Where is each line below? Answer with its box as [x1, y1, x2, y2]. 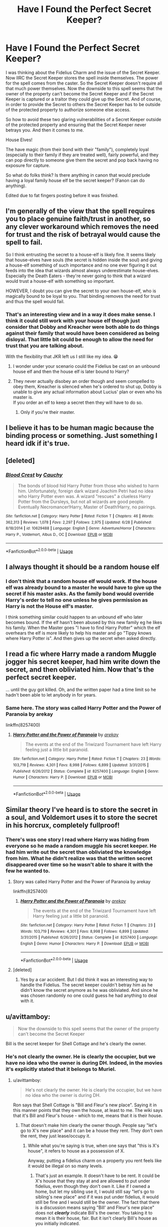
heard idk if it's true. [5, 439, 70, 448]
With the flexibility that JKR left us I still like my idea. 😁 [5, 354, 119, 360]
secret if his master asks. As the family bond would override [5, 590, 154, 597]
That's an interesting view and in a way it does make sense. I [5, 311, 155, 318]
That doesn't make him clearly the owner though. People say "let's [20, 1122, 158, 1128]
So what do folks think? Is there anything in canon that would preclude [5, 172, 151, 178]
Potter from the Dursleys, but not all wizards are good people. [17, 499, 145, 505]
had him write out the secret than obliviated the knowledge [5, 848, 152, 855]
